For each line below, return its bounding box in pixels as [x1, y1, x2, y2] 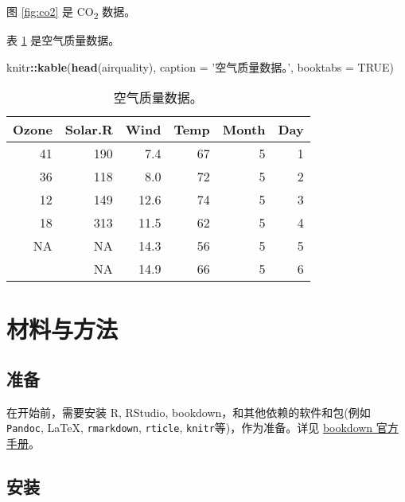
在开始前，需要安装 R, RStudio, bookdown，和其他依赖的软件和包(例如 [6, 403, 371, 420]
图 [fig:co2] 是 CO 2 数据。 [6, 3, 136, 21]
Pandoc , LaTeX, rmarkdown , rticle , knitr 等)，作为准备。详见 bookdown [6, 419, 373, 436]
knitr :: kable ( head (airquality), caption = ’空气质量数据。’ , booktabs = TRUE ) [6, 58, 395, 75]
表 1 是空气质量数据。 [6, 32, 120, 49]
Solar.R [64, 120, 113, 139]
